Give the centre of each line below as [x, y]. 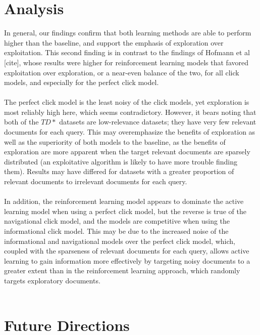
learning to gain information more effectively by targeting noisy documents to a [127, 260]
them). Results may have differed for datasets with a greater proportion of [119, 171]
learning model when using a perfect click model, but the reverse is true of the [125, 211]
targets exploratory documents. [52, 280]
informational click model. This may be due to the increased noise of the [116, 231]
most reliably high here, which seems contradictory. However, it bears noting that [130, 112]
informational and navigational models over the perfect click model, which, [120, 241]
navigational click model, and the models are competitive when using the [117, 221]
